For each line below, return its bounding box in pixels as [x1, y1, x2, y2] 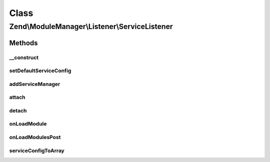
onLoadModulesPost [9, 133, 61, 140]
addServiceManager [9, 80, 60, 87]
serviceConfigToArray [9, 147, 64, 154]
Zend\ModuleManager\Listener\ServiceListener [9, 22, 173, 31]
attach [9, 94, 25, 101]
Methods [9, 38, 38, 47]
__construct [9, 54, 39, 61]
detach [9, 107, 27, 114]
